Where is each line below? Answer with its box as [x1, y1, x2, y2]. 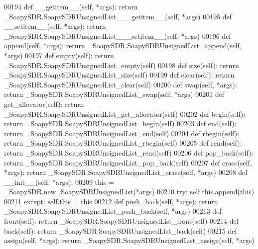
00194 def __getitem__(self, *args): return [4, 1, 138, 11]
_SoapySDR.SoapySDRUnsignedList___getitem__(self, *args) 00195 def [4, 11, 232, 21]
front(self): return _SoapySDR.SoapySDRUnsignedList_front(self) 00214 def [4, 216, 239, 226]
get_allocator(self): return [4, 98, 84, 109]
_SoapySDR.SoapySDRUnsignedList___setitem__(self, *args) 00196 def [4, 30, 231, 41]
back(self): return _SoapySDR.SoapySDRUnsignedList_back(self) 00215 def [4, 225, 237, 236]
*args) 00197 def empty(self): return [4, 50, 114, 60]
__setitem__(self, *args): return [4, 21, 106, 31]
